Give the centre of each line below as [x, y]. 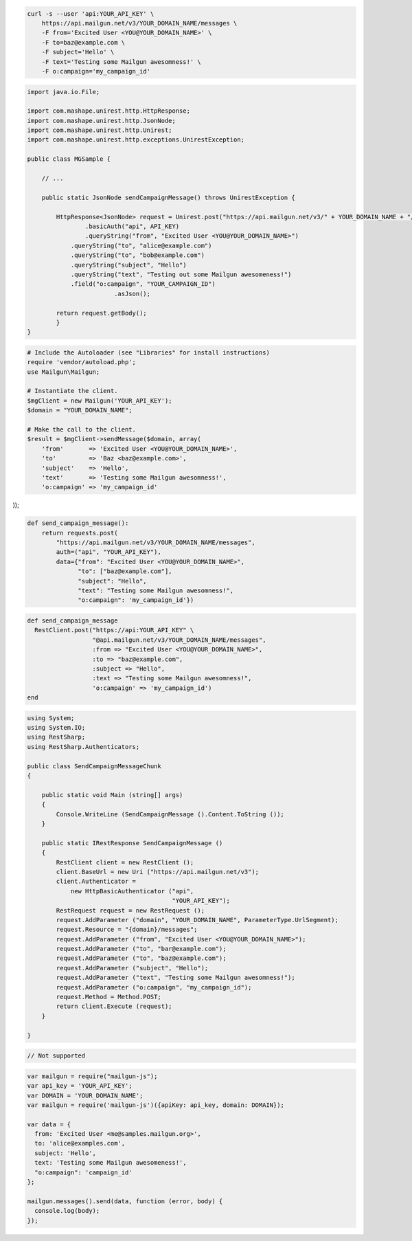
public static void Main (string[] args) [112, 795]
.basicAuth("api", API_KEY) [132, 226]
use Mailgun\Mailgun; [64, 372]
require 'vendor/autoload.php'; [82, 362]
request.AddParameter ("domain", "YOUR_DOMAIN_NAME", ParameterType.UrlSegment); [197, 920]
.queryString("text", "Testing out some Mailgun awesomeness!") [181, 274]
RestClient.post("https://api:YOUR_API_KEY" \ [114, 630]
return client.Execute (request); [114, 1006]
